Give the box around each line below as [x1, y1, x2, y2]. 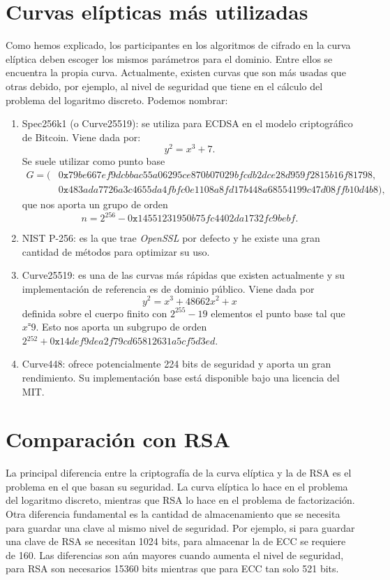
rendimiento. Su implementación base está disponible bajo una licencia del [22, 370, 340, 384]
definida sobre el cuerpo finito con [22, 305, 167, 320]
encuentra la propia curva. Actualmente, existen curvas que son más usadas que [6, 65, 346, 80]
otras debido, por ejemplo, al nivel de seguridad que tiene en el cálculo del [6, 78, 323, 93]
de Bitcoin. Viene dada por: [22, 129, 141, 144]
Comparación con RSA [6, 425, 231, 454]
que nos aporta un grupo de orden [22, 197, 168, 212]
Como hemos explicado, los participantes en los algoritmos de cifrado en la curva [6, 38, 351, 52]
